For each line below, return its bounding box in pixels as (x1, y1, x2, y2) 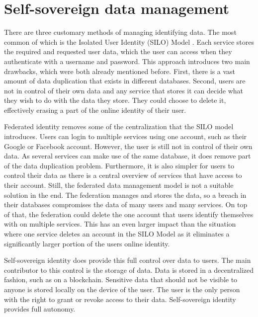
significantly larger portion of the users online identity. (4, 238, 170, 248)
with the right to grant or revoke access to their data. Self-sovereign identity (4, 294, 236, 304)
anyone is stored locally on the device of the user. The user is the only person (4, 284, 240, 294)
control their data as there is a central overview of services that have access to (4, 170, 242, 180)
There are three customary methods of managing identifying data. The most (4, 27, 237, 37)
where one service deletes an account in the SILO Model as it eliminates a (4, 229, 230, 238)
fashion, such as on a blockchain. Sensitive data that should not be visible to (4, 274, 238, 285)
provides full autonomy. (4, 304, 76, 314)
